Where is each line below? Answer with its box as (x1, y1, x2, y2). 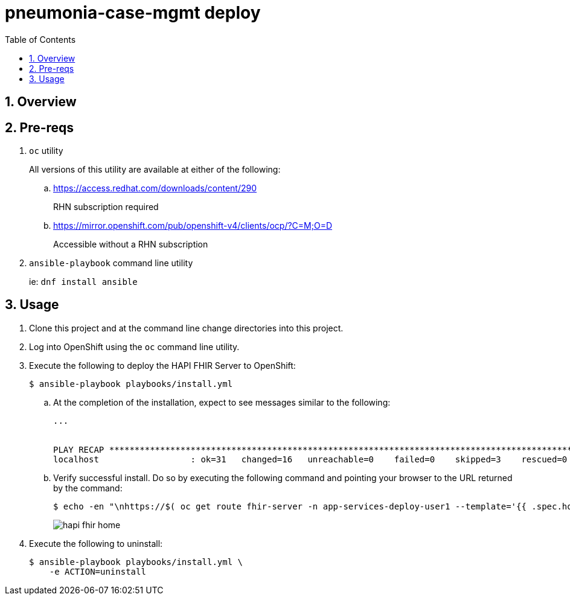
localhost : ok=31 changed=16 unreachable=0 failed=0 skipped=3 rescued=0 (53, 454, 568, 464)
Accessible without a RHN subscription (53, 239, 208, 250)
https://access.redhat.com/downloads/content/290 (53, 183, 257, 194)
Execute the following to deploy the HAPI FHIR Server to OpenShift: (29, 360, 296, 371)
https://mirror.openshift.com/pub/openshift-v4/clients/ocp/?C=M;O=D (53, 220, 333, 231)
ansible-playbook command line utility (29, 258, 193, 269)
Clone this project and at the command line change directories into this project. (29, 322, 344, 333)
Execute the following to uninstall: (29, 538, 163, 549)
